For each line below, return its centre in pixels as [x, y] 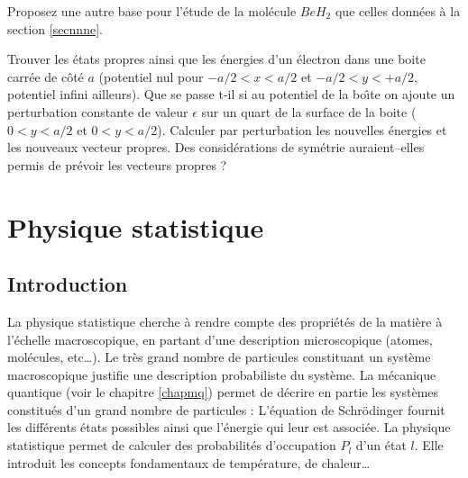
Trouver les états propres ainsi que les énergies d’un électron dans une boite [216, 59]
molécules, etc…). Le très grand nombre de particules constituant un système [219, 357]
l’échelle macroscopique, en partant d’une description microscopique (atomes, [220, 339]
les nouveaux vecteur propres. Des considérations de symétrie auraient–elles [216, 147]
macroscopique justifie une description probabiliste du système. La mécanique [222, 374]
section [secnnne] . [55, 28]
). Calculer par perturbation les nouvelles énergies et [302, 129]
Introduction [68, 284]
